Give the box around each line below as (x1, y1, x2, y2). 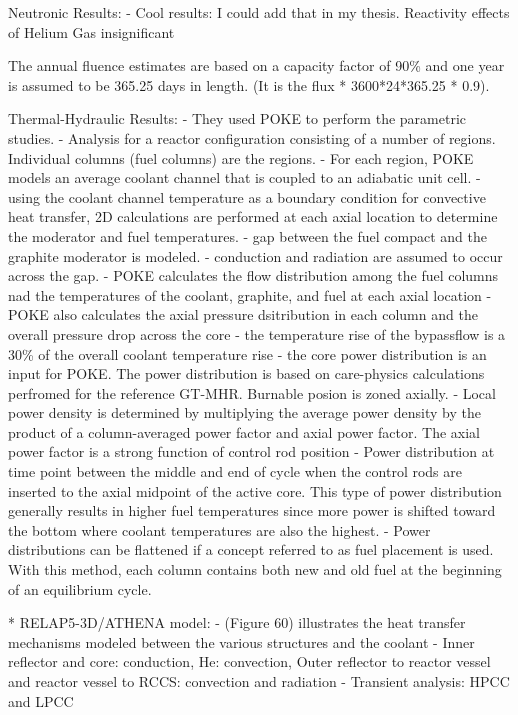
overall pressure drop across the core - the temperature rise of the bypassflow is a (8, 323, 506, 344)
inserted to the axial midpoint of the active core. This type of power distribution (8, 480, 502, 501)
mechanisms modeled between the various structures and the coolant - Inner (8, 631, 475, 652)
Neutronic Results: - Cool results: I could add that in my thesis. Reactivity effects (8, 2, 510, 22)
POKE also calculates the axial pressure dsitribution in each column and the (8, 304, 478, 325)
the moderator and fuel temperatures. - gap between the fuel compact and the (8, 225, 487, 246)
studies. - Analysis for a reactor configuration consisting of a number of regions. (8, 127, 496, 148)
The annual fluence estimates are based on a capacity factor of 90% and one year (8, 55, 505, 76)
